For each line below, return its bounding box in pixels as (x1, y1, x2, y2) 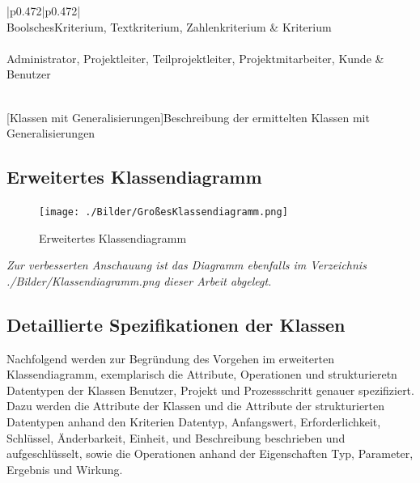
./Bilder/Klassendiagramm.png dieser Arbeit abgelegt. (6, 272, 272, 289)
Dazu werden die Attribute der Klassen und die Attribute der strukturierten (6, 397, 385, 414)
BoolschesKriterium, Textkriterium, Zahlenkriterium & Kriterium (6, 18, 332, 35)
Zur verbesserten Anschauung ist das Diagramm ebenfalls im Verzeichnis (6, 256, 367, 273)
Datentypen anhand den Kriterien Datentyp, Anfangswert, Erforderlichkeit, (6, 413, 381, 430)
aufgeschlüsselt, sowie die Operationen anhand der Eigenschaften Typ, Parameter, (6, 445, 414, 462)
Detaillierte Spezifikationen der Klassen (6, 311, 346, 337)
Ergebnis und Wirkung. (6, 460, 123, 477)
